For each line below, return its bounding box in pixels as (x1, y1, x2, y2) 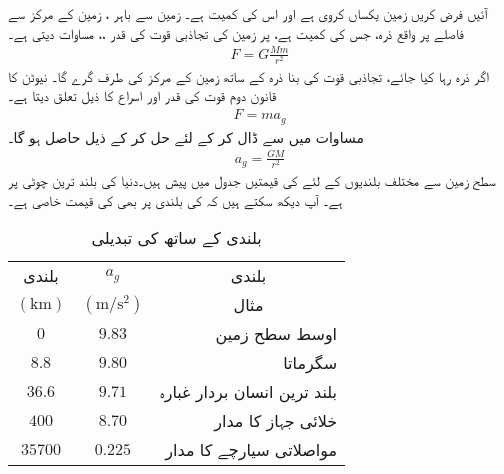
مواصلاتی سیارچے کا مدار (165, 438, 338, 462)
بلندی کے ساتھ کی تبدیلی (91, 226, 262, 250)
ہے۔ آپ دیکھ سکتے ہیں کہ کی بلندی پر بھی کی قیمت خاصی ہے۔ (8, 189, 343, 210)
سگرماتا (283, 351, 338, 375)
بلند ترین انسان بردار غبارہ (159, 380, 338, 404)
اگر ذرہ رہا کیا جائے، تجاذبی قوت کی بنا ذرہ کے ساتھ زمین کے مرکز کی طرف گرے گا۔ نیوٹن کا (8, 65, 490, 86)
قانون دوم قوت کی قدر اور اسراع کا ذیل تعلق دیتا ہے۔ (8, 85, 277, 106)
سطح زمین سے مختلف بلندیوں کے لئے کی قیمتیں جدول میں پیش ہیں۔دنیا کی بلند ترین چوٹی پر (8, 170, 496, 191)
